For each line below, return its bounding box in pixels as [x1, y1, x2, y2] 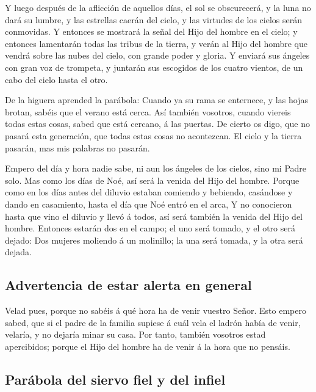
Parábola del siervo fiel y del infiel [5, 369, 226, 388]
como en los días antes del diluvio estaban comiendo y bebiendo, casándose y [5, 186, 293, 198]
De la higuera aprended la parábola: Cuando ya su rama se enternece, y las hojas [5, 93, 308, 106]
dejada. [5, 245, 32, 258]
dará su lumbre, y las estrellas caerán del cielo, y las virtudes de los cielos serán [5, 13, 302, 26]
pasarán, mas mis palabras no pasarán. [5, 141, 150, 154]
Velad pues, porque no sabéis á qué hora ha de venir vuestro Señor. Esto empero [5, 304, 306, 317]
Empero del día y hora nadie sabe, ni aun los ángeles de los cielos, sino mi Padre [5, 162, 307, 175]
